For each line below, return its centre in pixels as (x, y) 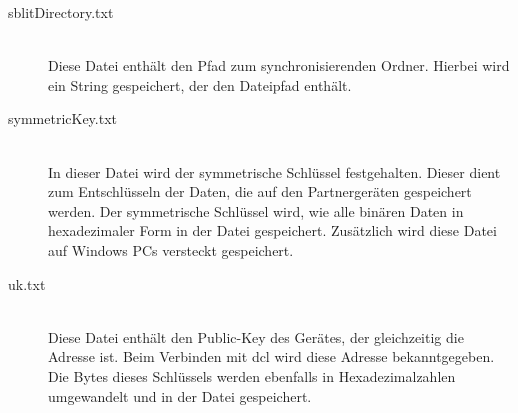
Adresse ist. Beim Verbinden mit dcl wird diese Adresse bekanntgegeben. (271, 356)
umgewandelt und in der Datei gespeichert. (180, 395)
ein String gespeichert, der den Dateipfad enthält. (200, 84)
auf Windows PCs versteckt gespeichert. (171, 249)
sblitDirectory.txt (61, 12)
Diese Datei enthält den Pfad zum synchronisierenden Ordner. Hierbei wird (279, 65)
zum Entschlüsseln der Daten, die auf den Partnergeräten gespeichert (260, 191)
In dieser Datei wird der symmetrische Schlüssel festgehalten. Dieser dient (274, 171)
